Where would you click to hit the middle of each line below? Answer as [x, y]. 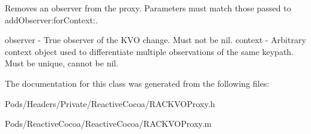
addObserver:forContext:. [51, 19]
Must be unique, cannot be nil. [62, 63]
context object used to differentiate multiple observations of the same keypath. [149, 51]
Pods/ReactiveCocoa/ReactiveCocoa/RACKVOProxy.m [108, 124]
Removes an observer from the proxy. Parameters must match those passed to [148, 8]
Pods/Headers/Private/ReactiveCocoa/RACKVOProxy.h [110, 103]
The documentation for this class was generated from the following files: [137, 83]
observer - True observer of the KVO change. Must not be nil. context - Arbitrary [155, 40]
